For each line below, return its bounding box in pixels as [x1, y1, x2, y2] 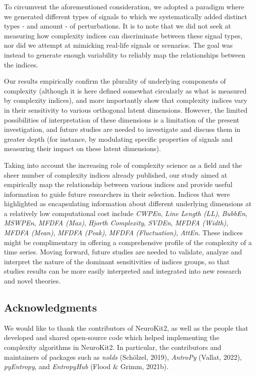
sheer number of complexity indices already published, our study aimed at [4, 169, 227, 180]
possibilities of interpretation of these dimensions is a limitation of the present [4, 114, 240, 125]
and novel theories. [4, 276, 61, 286]
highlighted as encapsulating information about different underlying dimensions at [4, 198, 252, 209]
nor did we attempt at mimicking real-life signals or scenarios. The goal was [4, 40, 233, 50]
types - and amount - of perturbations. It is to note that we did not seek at [4, 21, 231, 31]
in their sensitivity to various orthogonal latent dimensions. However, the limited [4, 104, 248, 115]
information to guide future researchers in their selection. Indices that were [4, 188, 230, 199]
